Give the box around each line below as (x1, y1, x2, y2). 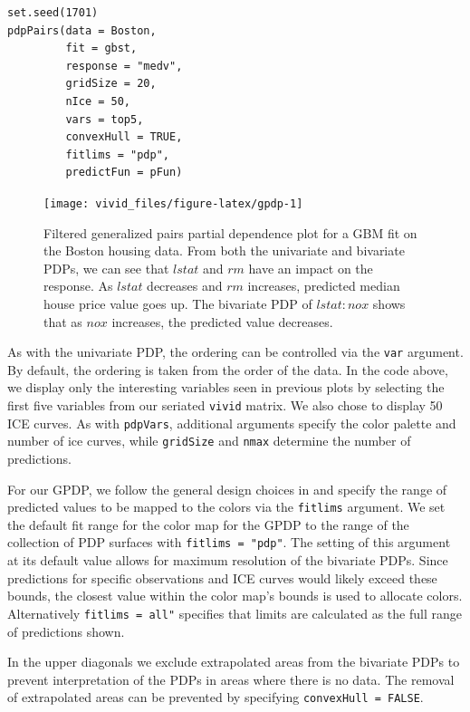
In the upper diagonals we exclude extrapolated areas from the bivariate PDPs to (7, 652, 460, 671)
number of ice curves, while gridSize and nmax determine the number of (7, 431, 411, 450)
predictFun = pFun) (65, 166, 183, 179)
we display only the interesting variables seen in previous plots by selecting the (7, 378, 445, 397)
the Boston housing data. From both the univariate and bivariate (43, 241, 405, 260)
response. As (43, 276, 113, 295)
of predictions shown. (7, 621, 125, 640)
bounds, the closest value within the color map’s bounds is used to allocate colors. (7, 586, 463, 605)
